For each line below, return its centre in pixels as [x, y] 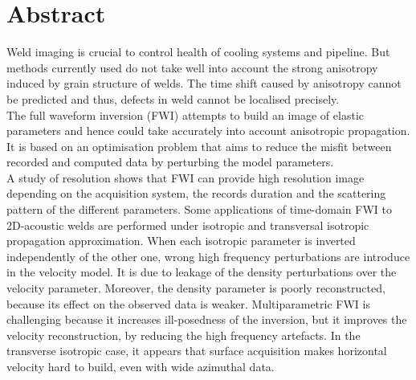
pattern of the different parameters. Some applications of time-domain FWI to [200, 209]
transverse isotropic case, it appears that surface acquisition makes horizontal [197, 351]
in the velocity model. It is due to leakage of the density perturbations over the [202, 272]
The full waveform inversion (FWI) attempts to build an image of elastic [185, 114]
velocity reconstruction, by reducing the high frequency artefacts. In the [184, 335]
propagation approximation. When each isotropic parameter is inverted [181, 241]
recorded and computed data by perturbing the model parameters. [170, 162]
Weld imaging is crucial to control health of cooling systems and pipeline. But [198, 52]
